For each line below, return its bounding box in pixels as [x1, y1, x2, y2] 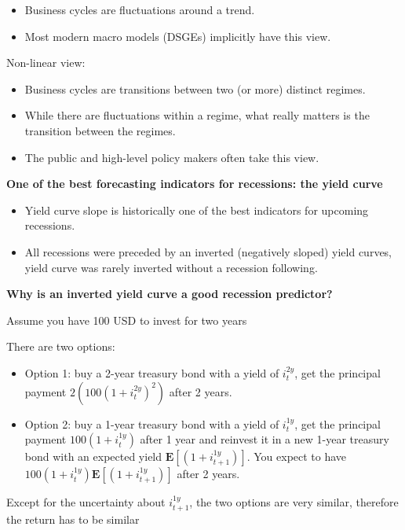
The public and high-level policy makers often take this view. [24, 149, 319, 165]
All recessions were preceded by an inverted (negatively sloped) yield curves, [24, 243, 392, 259]
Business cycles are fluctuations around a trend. [24, 2, 255, 17]
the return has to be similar [6, 510, 140, 527]
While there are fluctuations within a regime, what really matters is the [24, 107, 370, 123]
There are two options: [6, 338, 115, 355]
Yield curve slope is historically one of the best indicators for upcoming [24, 201, 369, 218]
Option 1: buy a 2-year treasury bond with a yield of [24, 364, 279, 381]
